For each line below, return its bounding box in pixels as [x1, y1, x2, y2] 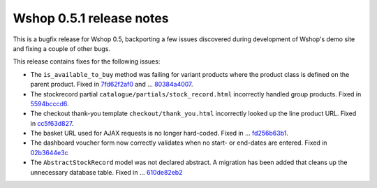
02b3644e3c [30, 148, 69, 157]
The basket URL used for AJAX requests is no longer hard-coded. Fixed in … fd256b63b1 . [30, 129, 289, 138]
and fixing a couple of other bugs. [13, 44, 111, 52]
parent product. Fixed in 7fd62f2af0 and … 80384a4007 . [30, 80, 193, 89]
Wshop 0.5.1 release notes [13, 10, 169, 26]
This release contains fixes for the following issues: [13, 57, 161, 66]
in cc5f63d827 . [30, 119, 74, 127]
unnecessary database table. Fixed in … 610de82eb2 [30, 168, 183, 176]
